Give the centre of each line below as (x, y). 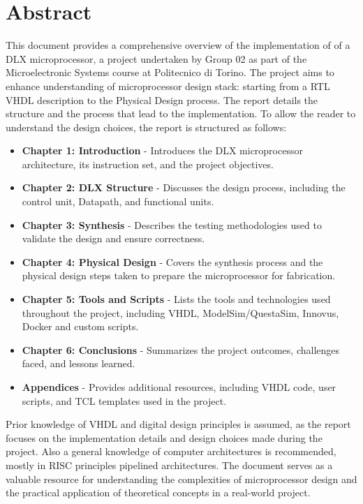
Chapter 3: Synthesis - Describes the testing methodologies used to (172, 224)
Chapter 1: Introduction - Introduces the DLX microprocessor (162, 150)
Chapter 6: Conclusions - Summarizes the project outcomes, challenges (181, 349)
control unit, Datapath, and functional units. (118, 201)
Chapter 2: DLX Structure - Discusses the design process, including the (184, 187)
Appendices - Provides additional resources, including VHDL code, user (179, 387)
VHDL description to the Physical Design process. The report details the (162, 99)
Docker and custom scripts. (80, 326)
